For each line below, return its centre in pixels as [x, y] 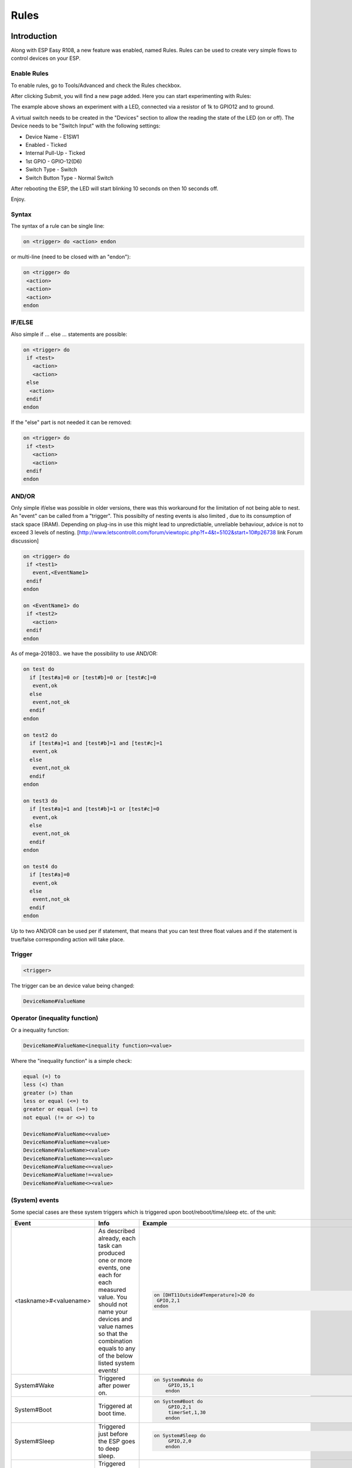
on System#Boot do [178, 1401]
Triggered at [115, 1406]
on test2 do [40, 735]
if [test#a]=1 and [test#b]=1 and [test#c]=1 [96, 743]
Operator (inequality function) [55, 1018]
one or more [115, 1260]
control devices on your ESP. [46, 58]
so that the [113, 1334]
